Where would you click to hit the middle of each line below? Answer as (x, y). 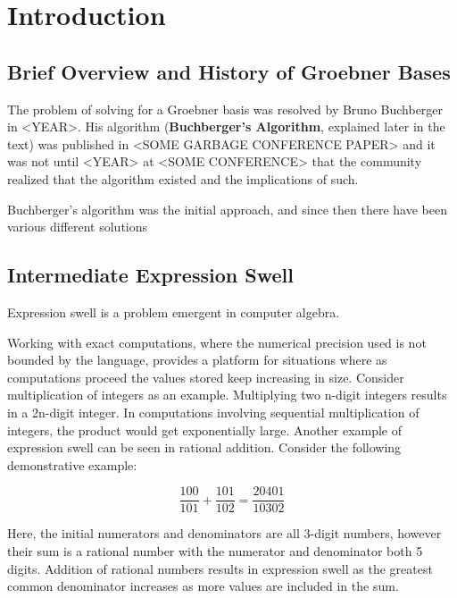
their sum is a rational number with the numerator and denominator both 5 (215, 550)
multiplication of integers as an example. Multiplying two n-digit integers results (227, 395)
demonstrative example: (72, 464)
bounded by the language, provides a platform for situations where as (197, 360)
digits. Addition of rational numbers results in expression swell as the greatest (220, 568)
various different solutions (78, 227)
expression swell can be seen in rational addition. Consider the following (204, 447)
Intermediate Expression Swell (150, 275)
